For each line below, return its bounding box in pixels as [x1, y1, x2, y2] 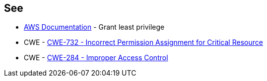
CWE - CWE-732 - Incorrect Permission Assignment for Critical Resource [24, 38, 263, 47]
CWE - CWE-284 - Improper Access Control [24, 53, 168, 62]
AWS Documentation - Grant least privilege [24, 23, 165, 32]
